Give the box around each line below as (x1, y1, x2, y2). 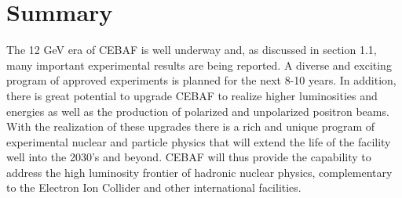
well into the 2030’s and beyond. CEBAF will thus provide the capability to (6, 149, 371, 165)
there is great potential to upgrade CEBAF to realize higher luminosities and (6, 87, 378, 103)
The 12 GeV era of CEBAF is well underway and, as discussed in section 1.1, (6, 41, 377, 58)
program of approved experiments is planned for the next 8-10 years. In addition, (6, 72, 397, 88)
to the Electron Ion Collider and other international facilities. (6, 179, 301, 196)
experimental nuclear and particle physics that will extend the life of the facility (6, 133, 391, 149)
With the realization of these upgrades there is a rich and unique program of (6, 118, 375, 135)
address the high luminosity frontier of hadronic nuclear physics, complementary (6, 164, 393, 180)
